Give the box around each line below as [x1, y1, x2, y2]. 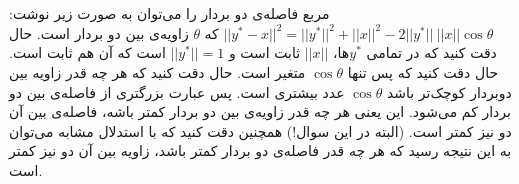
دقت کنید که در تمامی [366, 42, 497, 63]
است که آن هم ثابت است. [9, 42, 166, 63]
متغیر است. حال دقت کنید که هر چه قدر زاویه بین [9, 61, 306, 82]
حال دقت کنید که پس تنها [347, 61, 499, 82]
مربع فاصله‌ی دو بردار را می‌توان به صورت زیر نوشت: [9, 3, 330, 24]
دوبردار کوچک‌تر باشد [386, 81, 512, 102]
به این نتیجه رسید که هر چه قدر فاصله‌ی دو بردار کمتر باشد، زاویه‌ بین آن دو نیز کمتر [9, 140, 512, 161]
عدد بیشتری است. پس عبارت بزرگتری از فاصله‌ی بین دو [9, 81, 345, 102]
